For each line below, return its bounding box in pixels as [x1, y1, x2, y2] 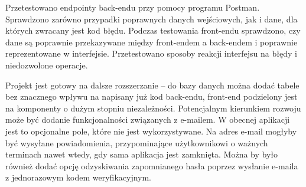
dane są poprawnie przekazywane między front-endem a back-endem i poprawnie [5, 35, 298, 48]
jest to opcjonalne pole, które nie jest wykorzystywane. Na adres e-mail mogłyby [5, 124, 297, 137]
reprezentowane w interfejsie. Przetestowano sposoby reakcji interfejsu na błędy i [5, 47, 297, 60]
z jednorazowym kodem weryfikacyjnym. [5, 171, 152, 183]
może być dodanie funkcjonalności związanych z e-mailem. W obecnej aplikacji [5, 113, 290, 126]
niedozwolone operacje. [5, 58, 88, 71]
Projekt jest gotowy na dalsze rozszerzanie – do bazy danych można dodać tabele [5, 78, 300, 91]
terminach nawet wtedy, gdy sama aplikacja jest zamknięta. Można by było [5, 148, 278, 160]
